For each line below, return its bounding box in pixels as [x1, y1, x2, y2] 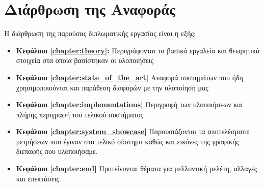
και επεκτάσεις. [16, 173, 61, 183]
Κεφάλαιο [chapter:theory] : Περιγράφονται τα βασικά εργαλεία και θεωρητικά [16, 45, 260, 55]
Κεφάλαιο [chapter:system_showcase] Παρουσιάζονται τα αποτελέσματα [16, 126, 249, 137]
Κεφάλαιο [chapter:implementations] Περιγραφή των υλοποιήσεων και [16, 99, 243, 110]
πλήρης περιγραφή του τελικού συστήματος [16, 109, 144, 119]
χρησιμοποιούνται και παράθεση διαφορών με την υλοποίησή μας [16, 82, 208, 92]
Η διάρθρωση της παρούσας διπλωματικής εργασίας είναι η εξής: [4, 28, 196, 39]
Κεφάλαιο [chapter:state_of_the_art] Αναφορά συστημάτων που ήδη [16, 72, 243, 82]
